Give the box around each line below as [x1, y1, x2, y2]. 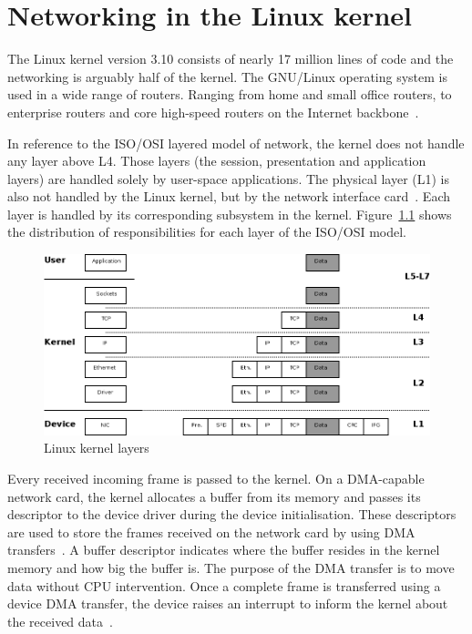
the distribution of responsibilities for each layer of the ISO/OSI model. [7, 222, 407, 241]
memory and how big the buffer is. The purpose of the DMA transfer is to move [7, 557, 455, 577]
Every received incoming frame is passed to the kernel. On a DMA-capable [7, 468, 425, 487]
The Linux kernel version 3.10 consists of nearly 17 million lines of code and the [7, 49, 454, 68]
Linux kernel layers [44, 438, 149, 457]
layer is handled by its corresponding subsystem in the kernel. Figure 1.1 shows [7, 204, 452, 223]
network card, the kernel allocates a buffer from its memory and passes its [7, 486, 421, 506]
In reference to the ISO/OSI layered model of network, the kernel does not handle [7, 133, 465, 152]
